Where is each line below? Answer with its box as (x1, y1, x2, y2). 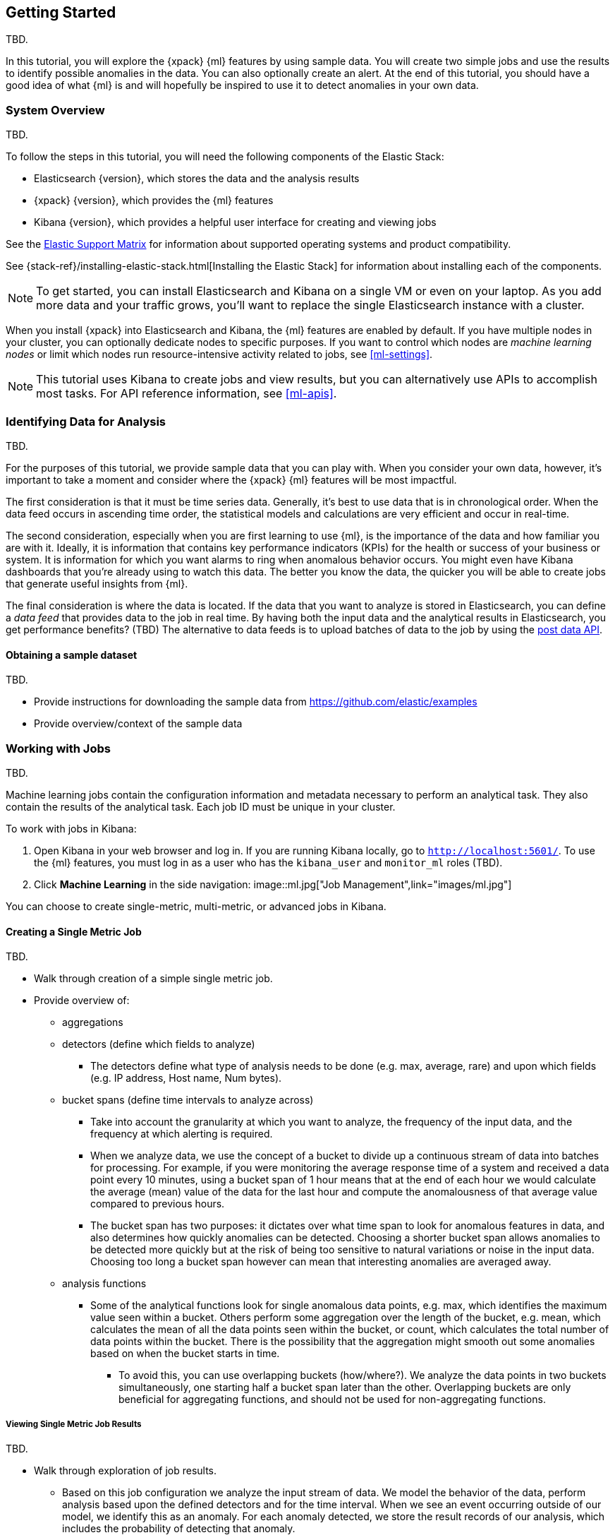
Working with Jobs (6, 741, 111, 756)
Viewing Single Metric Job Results (6, 1419, 142, 1429)
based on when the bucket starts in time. (90, 1347, 280, 1360)
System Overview (6, 102, 105, 117)
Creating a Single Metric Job (6, 925, 142, 938)
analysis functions (62, 1277, 147, 1290)
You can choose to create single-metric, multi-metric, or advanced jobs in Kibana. (6, 900, 386, 912)
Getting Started (6, 4, 116, 21)
